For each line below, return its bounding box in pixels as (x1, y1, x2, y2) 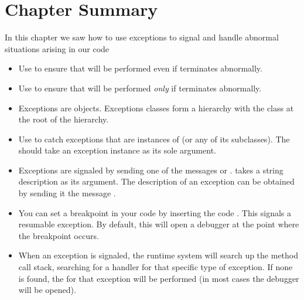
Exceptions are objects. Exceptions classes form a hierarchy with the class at (18, 101, 294, 114)
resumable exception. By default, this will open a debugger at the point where (18, 218, 299, 230)
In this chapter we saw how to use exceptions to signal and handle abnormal (5, 31, 279, 43)
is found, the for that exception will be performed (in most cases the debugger (18, 272, 299, 284)
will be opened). (18, 284, 76, 296)
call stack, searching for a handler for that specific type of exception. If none (18, 261, 293, 273)
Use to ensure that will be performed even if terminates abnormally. (18, 62, 262, 74)
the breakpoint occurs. (18, 229, 99, 241)
